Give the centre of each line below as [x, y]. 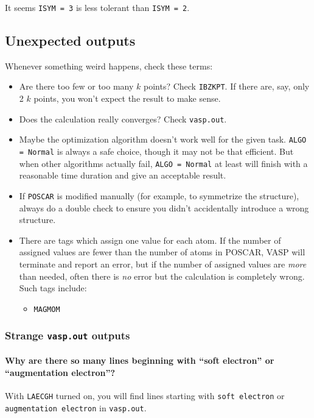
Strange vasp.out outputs [68, 335]
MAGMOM [47, 309]
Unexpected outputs [70, 41]
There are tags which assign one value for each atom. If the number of [150, 240]
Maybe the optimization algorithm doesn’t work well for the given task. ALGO [163, 139]
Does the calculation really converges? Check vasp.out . [123, 119]
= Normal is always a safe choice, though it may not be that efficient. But [156, 151]
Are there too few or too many [76, 86]
